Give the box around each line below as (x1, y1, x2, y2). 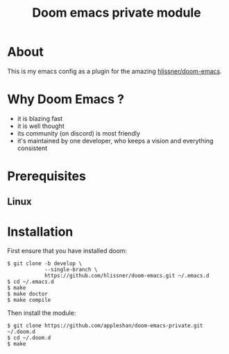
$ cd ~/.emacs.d (7, 278, 54, 286)
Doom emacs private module (32, 5, 201, 21)
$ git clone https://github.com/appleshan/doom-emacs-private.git (7, 322, 203, 330)
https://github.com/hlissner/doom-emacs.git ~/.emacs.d (44, 273, 210, 280)
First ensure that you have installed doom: (7, 247, 127, 255)
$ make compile (7, 297, 51, 304)
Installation (7, 224, 74, 239)
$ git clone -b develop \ (7, 260, 82, 267)
